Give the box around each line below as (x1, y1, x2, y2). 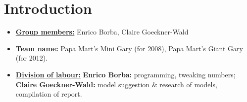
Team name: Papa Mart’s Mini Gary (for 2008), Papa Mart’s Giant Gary (15, 43, 243, 53)
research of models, (159, 79, 217, 89)
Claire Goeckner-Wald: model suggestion (15, 79, 150, 89)
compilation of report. (15, 89, 82, 99)
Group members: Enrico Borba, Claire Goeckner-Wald (15, 27, 189, 37)
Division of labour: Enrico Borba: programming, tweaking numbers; (15, 69, 236, 79)
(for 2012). (15, 53, 48, 63)
